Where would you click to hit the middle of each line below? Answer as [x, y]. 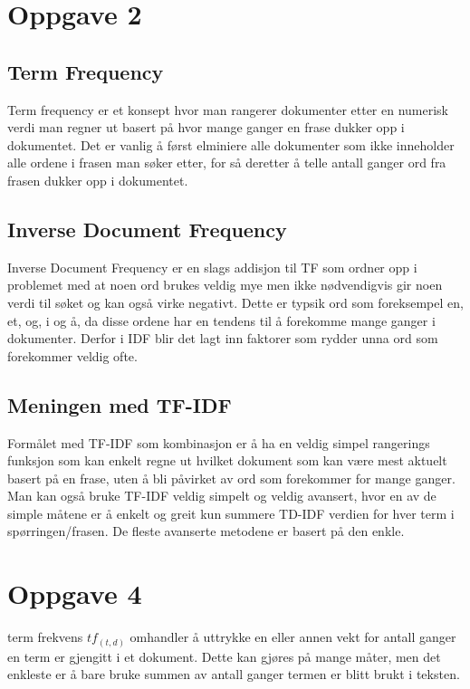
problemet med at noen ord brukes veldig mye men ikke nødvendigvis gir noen [225, 285]
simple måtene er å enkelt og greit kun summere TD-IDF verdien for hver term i [231, 513]
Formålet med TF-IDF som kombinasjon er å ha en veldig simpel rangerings [219, 442]
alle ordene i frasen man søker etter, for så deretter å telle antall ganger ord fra [227, 163]
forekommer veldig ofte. [72, 355]
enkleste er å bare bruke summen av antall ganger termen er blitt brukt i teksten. [234, 674]
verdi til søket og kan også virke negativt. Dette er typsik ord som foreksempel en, [235, 302]
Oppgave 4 [75, 593]
